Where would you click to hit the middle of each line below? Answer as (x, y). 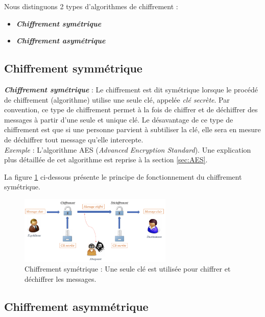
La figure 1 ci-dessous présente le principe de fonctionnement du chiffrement (123, 176)
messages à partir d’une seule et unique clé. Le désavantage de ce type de (119, 119)
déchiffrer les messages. (61, 278)
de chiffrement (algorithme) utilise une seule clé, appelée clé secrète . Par (117, 99)
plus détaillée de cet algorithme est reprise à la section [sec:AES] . (106, 160)
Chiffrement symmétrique (73, 68)
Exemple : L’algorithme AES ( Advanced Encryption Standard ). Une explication (128, 149)
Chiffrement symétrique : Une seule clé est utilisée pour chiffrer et (128, 269)
